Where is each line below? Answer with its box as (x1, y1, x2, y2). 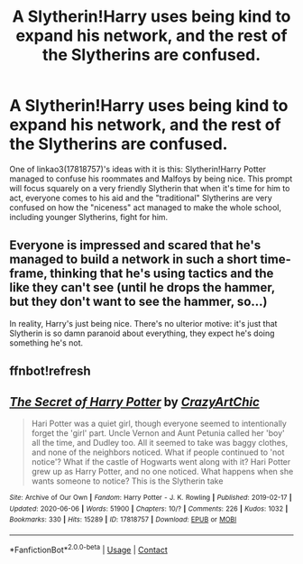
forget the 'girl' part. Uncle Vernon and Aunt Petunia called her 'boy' (31, 427, 286, 439)
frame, (9, 266, 48, 282)
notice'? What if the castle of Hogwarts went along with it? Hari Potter (31, 456, 291, 467)
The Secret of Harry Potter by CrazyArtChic (9, 394, 260, 410)
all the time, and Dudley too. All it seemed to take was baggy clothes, (31, 437, 289, 448)
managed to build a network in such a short (9, 252, 258, 267)
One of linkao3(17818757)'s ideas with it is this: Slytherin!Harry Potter (9, 163, 267, 174)
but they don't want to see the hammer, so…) (9, 294, 268, 310)
